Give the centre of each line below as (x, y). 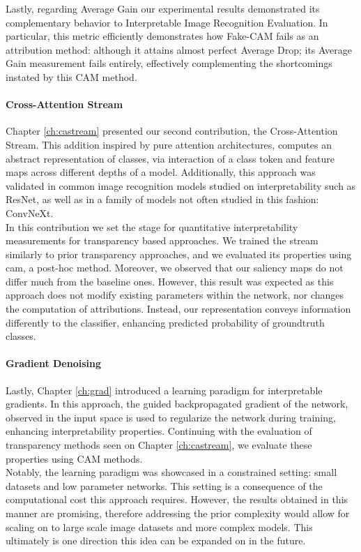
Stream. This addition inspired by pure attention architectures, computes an (169, 144)
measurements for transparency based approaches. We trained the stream (162, 240)
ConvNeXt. (30, 212)
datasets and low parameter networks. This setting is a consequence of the (164, 485)
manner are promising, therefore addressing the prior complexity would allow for (178, 513)
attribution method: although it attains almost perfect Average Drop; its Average (179, 49)
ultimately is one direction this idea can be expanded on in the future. (156, 540)
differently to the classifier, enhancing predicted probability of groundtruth (165, 322)
